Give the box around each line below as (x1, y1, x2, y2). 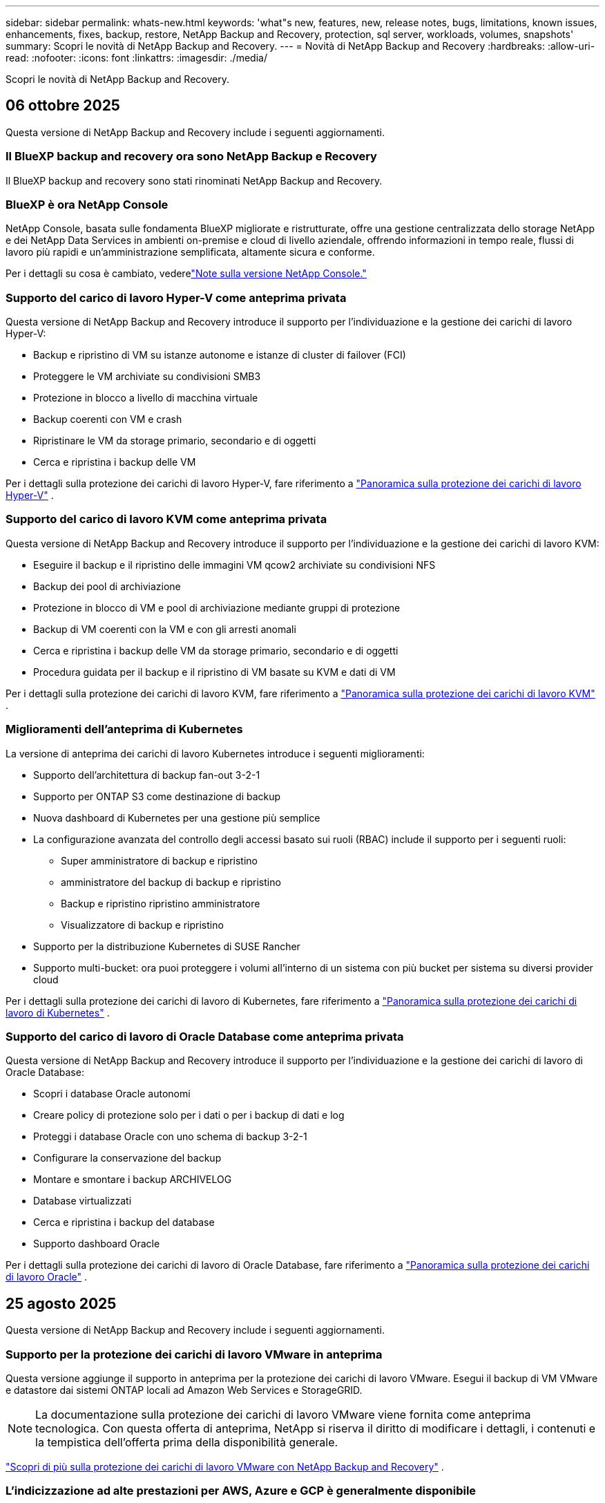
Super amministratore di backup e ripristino (61, 854, 258, 867)
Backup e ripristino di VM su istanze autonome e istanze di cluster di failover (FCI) (33, 349, 406, 361)
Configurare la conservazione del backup (33, 1152, 222, 1164)
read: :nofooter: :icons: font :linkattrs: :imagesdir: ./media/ (6, 52, 267, 64)
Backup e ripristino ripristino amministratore (61, 897, 260, 909)
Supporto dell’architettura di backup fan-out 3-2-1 (33, 768, 260, 781)
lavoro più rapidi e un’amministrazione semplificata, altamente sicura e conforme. (6, 246, 375, 258)
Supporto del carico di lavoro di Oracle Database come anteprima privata (6, 1029, 404, 1043)
